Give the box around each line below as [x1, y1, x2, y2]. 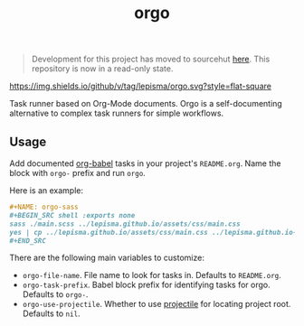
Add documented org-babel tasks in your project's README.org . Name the [9, 158, 281, 169]
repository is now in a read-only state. [31, 63, 174, 74]
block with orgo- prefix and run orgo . [9, 168, 147, 178]
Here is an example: [9, 185, 84, 196]
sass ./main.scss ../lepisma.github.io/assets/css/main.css [9, 219, 242, 228]
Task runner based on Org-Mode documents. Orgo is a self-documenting [9, 98, 282, 109]
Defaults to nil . [22, 308, 81, 319]
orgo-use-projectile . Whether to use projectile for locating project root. [22, 299, 291, 310]
